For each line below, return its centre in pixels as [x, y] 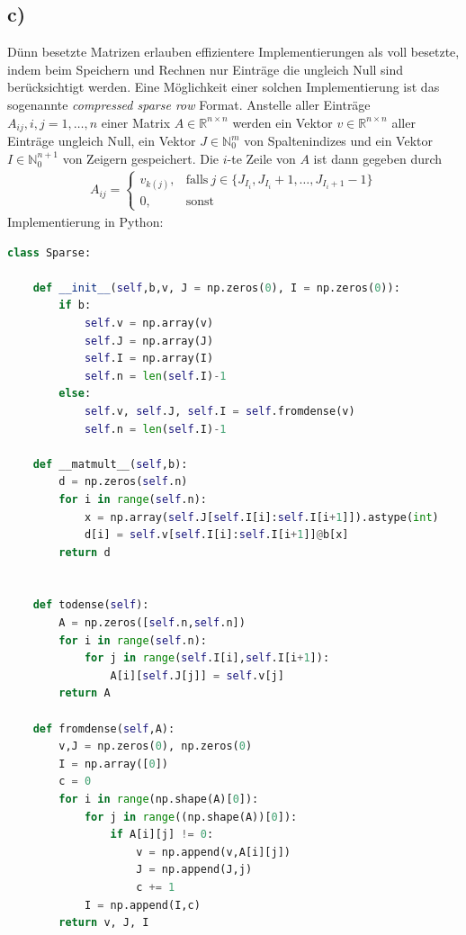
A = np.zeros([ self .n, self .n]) [152, 623]
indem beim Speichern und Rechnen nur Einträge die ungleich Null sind [206, 69]
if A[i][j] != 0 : [162, 835]
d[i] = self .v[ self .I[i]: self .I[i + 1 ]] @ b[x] [216, 535]
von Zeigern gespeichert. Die [141, 158]
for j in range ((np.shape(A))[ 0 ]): [191, 817]
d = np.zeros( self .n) [123, 482]
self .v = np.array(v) [149, 323]
